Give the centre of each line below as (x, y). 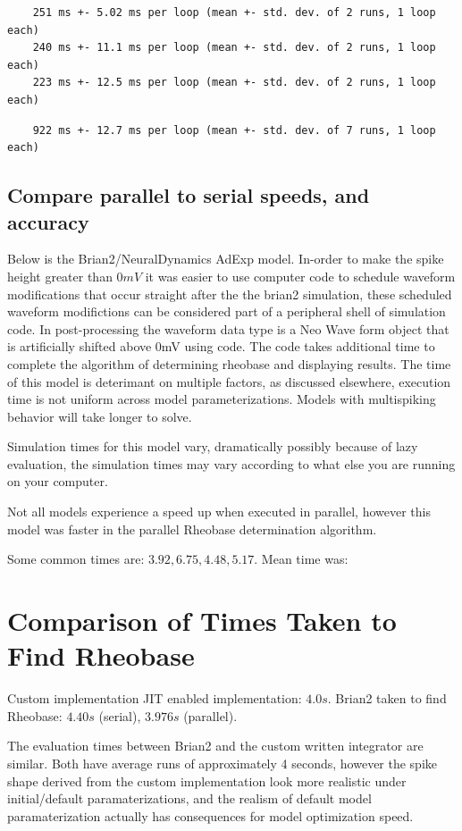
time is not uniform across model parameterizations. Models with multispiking (222, 399)
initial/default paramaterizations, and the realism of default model (189, 798)
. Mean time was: (301, 559)
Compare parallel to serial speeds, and (189, 195)
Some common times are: (76, 559)
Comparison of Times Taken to (202, 621)
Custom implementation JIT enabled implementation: (155, 698)
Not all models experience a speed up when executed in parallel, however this (219, 512)
